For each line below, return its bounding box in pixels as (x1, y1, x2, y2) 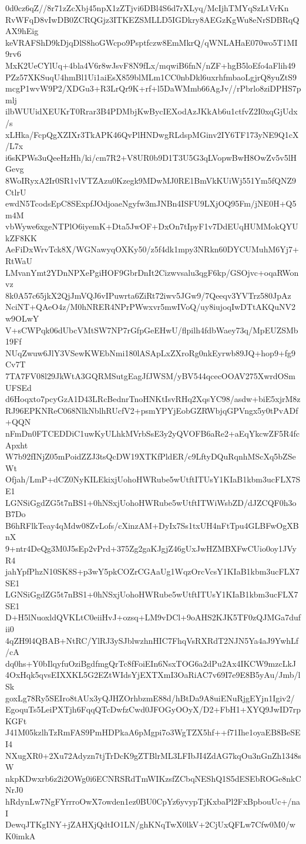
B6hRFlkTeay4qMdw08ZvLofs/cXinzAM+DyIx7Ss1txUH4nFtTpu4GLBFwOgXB (5, 519, 299, 531)
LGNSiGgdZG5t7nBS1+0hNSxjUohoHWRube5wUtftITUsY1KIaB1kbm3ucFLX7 (5, 588, 298, 600)
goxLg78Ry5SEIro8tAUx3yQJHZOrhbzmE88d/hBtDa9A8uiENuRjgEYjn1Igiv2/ (5, 691, 295, 704)
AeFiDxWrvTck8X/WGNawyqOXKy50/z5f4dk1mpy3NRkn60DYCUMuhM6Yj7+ (5, 243, 299, 255)
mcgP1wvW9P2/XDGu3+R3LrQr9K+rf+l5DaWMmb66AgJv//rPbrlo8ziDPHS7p (5, 82, 301, 94)
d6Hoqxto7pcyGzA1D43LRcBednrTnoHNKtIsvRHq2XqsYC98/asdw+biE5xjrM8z (5, 393, 301, 405)
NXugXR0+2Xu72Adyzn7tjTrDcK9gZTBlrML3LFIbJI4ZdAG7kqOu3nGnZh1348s (5, 749, 301, 761)
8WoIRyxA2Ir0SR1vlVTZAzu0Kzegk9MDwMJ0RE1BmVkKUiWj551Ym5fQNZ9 (5, 174, 296, 186)
